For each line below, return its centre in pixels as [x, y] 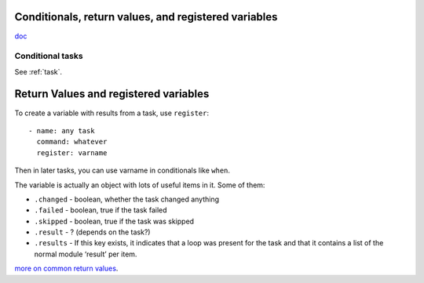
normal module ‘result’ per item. [86, 254]
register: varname [72, 152]
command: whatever [72, 142]
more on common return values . [66, 268]
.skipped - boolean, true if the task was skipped [114, 221]
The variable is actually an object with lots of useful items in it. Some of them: [140, 185]
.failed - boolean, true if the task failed [101, 210]
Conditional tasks [49, 56]
